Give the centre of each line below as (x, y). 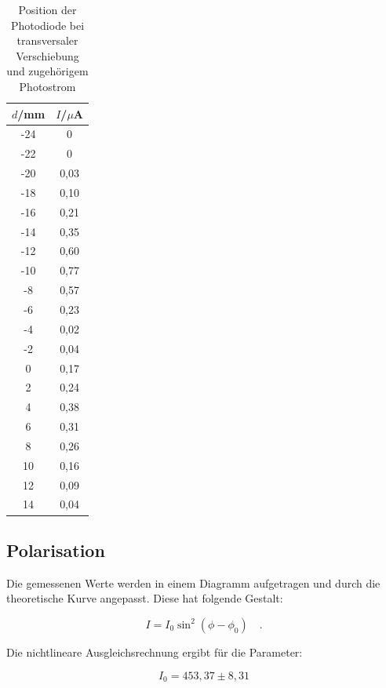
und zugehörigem (47, 71)
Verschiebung (47, 55)
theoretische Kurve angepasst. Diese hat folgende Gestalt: (145, 598)
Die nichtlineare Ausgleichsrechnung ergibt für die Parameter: (155, 652)
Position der (47, 9)
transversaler (47, 40)
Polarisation (56, 550)
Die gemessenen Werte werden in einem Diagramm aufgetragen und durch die (193, 582)
